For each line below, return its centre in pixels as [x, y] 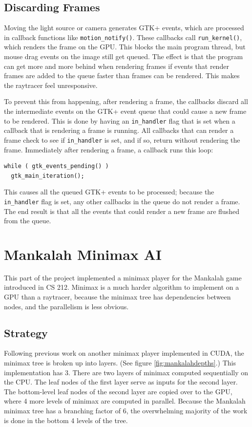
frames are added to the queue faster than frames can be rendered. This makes [122, 75]
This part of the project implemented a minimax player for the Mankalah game [123, 277]
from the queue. [28, 221]
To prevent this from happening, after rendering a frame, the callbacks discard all [126, 101]
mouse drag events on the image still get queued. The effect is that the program [124, 56]
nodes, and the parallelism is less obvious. [66, 306]
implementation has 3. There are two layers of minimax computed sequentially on [126, 372]
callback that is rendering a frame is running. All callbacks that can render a [119, 130]
